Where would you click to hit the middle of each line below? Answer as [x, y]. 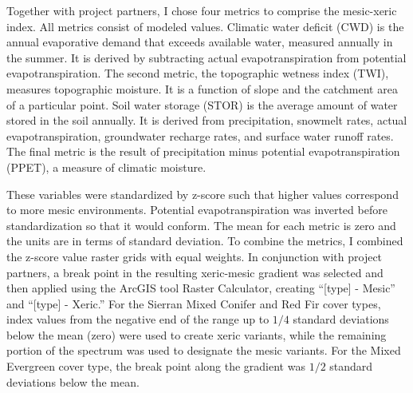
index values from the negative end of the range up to [138, 319]
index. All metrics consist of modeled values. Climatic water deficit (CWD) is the [205, 26]
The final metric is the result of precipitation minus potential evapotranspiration [203, 151]
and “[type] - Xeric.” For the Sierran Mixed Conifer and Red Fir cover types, [194, 303]
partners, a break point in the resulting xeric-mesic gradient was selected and [195, 272]
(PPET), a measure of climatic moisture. [106, 167]
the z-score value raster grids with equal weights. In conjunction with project [195, 256]
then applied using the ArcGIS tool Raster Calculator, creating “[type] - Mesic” [201, 288]
